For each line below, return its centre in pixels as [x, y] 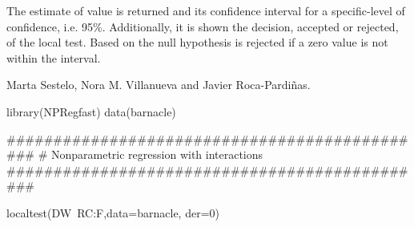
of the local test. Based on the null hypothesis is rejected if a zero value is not [197, 42]
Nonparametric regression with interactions [157, 154]
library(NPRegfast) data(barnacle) [91, 111]
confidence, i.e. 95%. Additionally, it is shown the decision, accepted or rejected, [203, 26]
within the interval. [54, 57]
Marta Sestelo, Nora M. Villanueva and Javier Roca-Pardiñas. [159, 85]
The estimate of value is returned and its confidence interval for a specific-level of [206, 10]
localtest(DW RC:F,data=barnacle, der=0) [113, 212]
